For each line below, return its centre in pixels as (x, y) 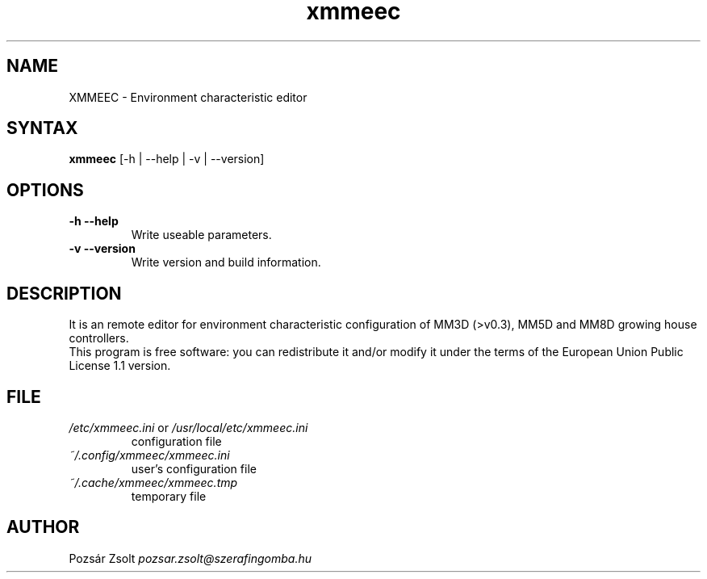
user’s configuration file (194, 468)
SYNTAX (42, 128)
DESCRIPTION (64, 293)
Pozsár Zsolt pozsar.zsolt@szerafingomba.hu (190, 558)
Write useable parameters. (201, 235)
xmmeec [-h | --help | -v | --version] (167, 159)
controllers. (99, 338)
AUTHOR (43, 527)
